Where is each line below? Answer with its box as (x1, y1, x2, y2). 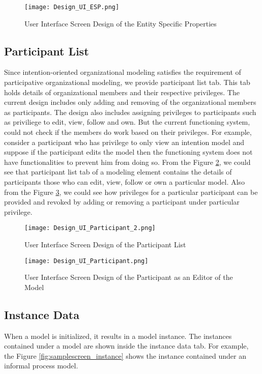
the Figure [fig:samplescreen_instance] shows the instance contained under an (4, 350, 246, 361)
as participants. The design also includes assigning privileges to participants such (4, 106, 256, 117)
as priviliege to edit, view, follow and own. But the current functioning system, (4, 117, 250, 127)
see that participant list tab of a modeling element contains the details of (4, 166, 232, 177)
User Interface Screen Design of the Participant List (24, 239, 186, 250)
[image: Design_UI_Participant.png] (24, 257, 149, 265)
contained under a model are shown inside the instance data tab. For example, (4, 340, 249, 351)
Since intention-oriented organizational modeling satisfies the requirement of (4, 67, 241, 77)
